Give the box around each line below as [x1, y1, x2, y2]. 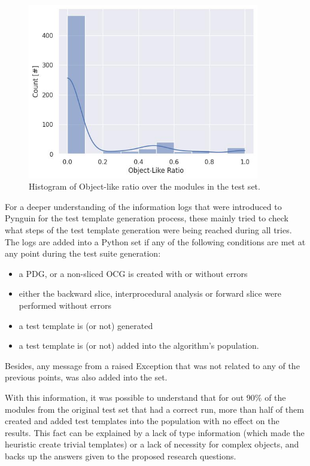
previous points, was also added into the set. [5, 371, 168, 383]
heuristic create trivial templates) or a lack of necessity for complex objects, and [5, 438, 299, 450]
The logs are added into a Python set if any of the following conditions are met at [5, 235, 306, 248]
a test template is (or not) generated [19, 319, 153, 331]
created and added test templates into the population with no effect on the [5, 415, 279, 427]
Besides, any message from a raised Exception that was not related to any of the [5, 359, 300, 371]
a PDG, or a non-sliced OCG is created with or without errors [19, 267, 248, 279]
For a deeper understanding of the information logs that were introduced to [5, 200, 282, 212]
